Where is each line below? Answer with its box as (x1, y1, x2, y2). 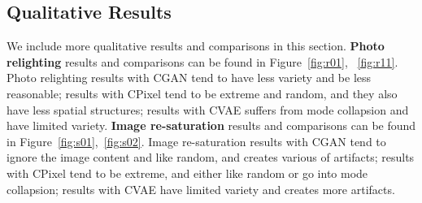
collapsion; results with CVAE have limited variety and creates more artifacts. (7, 180, 395, 197)
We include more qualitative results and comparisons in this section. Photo (7, 37, 385, 54)
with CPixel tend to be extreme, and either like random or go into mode (7, 164, 368, 181)
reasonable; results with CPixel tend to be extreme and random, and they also (7, 84, 398, 101)
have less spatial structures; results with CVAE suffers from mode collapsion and (7, 101, 409, 118)
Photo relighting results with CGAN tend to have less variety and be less (7, 69, 372, 86)
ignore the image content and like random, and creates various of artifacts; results (7, 149, 415, 166)
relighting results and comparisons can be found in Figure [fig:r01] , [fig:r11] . (7, 53, 398, 70)
